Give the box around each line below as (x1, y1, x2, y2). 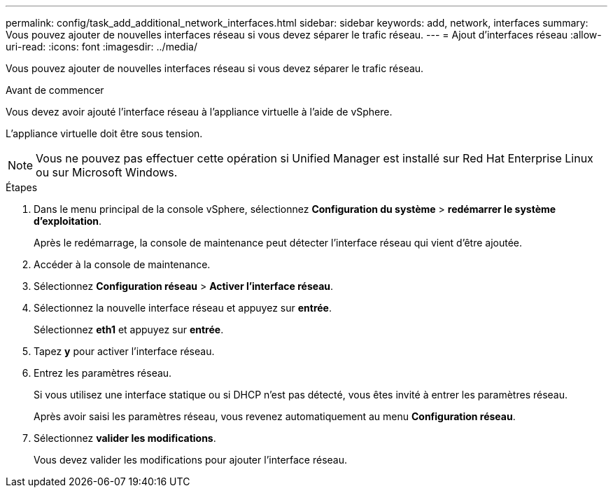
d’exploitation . (34, 215, 102, 227)
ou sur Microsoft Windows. (36, 165, 178, 179)
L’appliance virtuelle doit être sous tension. (6, 127, 203, 139)
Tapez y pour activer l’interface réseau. (34, 345, 215, 357)
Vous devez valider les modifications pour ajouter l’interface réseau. (34, 454, 348, 466)
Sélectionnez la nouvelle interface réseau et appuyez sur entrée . (34, 302, 332, 314)
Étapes (6, 181, 38, 193)
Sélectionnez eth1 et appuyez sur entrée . (34, 324, 224, 335)
